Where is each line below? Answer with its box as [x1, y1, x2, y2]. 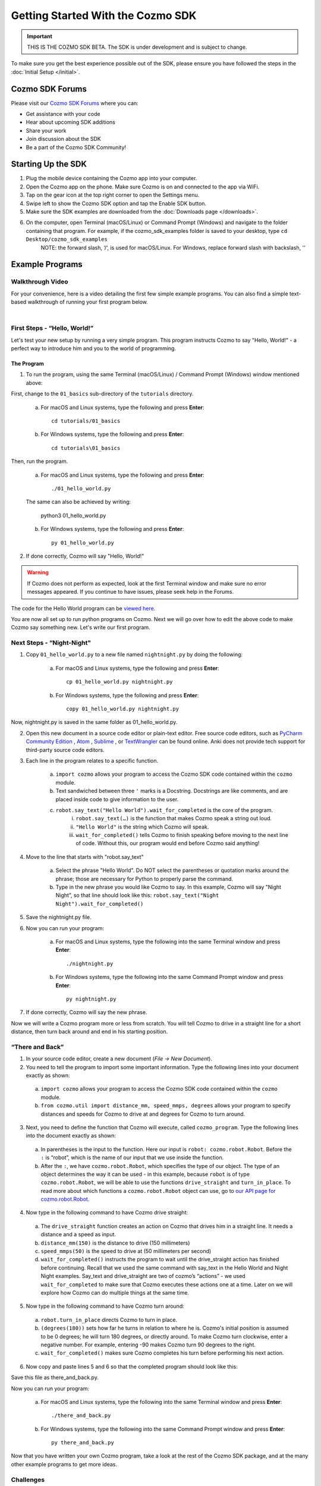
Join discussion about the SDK [26, 136, 101, 143]
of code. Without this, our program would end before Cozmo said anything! [75, 840, 260, 847]
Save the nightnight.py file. [26, 914, 92, 921]
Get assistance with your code [26, 111, 100, 118]
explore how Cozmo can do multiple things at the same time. [40, 1289, 190, 1296]
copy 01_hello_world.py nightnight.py [66, 705, 180, 712]
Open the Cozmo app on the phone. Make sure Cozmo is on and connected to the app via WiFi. [26, 183, 260, 190]
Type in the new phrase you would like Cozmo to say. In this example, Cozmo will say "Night [55, 883, 282, 891]
